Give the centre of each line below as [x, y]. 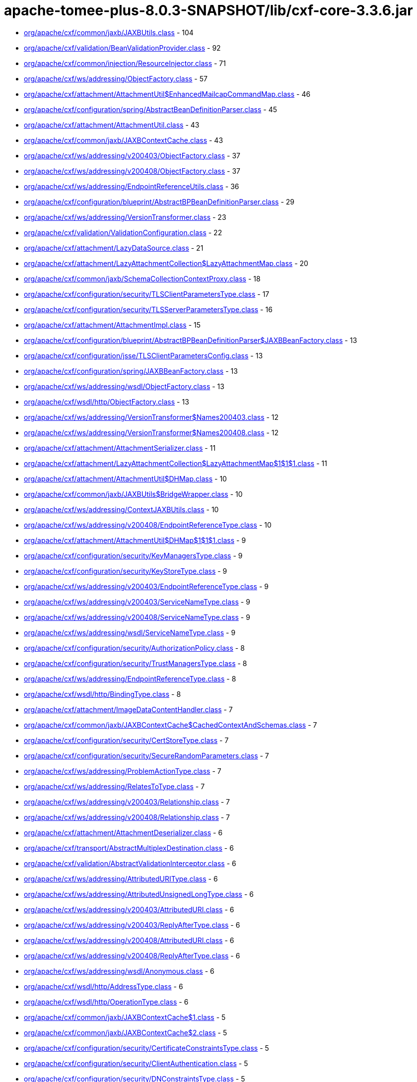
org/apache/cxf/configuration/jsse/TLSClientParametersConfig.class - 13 [143, 355]
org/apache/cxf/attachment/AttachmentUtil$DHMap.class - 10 [125, 478]
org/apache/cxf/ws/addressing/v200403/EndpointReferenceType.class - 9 [146, 586]
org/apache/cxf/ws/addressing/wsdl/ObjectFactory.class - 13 [124, 386]
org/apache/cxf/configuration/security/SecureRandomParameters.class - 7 [146, 755]
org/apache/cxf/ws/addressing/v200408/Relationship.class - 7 [127, 817]
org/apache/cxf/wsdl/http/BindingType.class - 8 [103, 694]
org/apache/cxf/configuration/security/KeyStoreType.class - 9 [126, 571]
